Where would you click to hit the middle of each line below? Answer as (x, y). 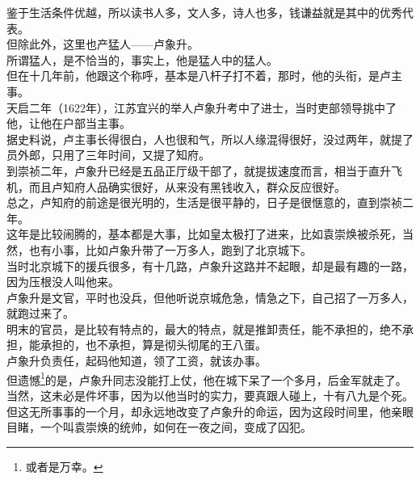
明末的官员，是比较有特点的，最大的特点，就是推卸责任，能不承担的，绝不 (204, 328)
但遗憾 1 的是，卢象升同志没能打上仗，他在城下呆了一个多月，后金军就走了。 (207, 378)
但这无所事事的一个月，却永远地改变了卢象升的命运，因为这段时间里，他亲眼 (210, 411)
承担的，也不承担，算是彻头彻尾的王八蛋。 (153, 345)
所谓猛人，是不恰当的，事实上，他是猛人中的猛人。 (142, 59)
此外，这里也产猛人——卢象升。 (113, 44)
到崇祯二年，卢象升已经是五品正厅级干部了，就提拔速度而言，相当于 (187, 170)
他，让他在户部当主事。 (69, 123)
